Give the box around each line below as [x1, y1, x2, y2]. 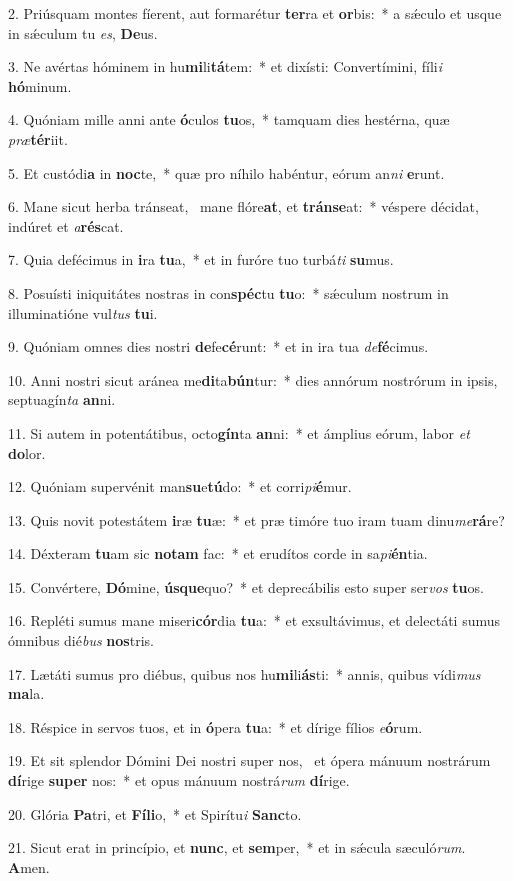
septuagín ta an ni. [8, 389, 116, 410]
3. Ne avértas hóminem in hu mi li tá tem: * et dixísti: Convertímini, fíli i [8, 56, 442, 77]
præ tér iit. [8, 128, 68, 149]
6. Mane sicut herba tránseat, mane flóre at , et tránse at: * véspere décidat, [8, 196, 479, 217]
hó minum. [8, 75, 72, 96]
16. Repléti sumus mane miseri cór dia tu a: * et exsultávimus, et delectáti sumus [8, 610, 501, 631]
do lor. [8, 442, 46, 463]
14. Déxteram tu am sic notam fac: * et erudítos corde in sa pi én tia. [8, 543, 428, 564]
